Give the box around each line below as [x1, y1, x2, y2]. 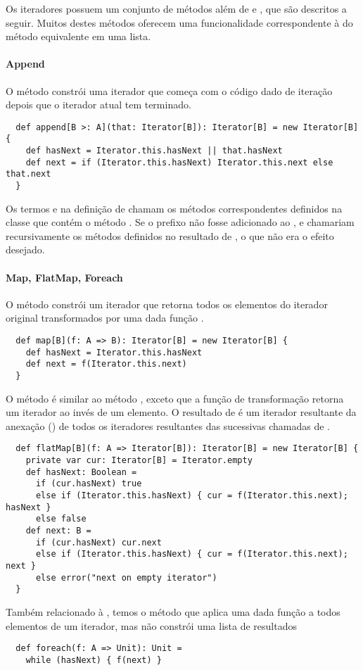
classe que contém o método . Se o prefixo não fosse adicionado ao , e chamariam [6, 215, 355, 229]
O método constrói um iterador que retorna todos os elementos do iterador [6, 296, 328, 311]
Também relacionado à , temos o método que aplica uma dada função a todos [6, 605, 340, 619]
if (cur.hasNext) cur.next [35, 537, 162, 548]
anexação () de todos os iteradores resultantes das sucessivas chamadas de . [6, 418, 330, 433]
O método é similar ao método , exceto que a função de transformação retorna [6, 391, 344, 405]
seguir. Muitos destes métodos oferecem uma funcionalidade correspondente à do [6, 15, 353, 30]
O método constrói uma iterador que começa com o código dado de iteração [6, 83, 333, 98]
